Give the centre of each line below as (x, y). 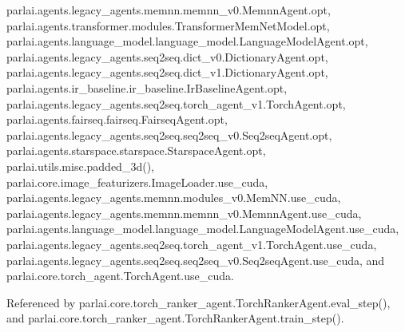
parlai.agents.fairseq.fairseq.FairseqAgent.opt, (117, 119)
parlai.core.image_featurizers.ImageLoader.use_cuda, (137, 182)
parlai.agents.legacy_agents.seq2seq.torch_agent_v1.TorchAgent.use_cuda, (192, 244)
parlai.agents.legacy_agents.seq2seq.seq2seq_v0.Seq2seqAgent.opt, (169, 134)
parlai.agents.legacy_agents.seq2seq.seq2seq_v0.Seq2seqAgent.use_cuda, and (196, 260)
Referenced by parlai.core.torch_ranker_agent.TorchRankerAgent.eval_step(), (199, 302)
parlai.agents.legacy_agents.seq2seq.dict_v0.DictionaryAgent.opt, (167, 56)
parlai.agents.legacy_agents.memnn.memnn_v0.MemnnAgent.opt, (169, 10)
